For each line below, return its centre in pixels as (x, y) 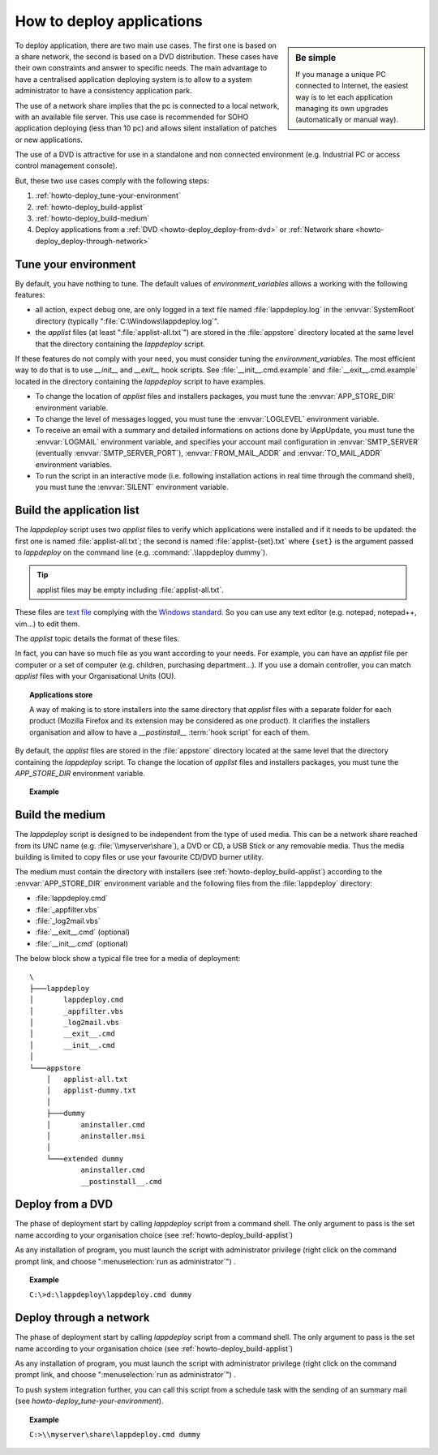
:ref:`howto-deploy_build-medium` (92, 218)
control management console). (66, 165)
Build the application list (77, 511)
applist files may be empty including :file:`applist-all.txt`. (131, 590)
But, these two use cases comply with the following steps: (112, 180)
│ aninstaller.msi (95, 1136)
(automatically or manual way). (347, 120)
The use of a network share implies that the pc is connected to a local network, (147, 105)
